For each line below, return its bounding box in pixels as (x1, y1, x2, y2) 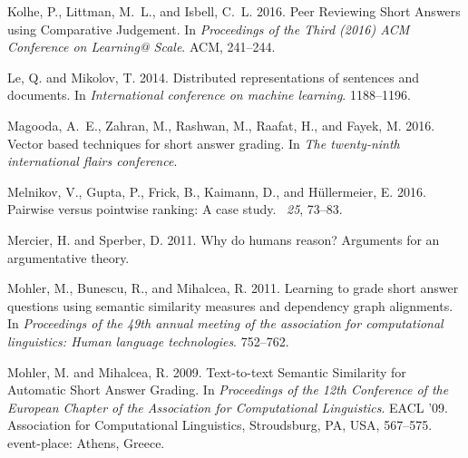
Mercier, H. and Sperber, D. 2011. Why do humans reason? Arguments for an (7, 229, 440, 248)
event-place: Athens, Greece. (7, 433, 165, 452)
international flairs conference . (7, 151, 178, 171)
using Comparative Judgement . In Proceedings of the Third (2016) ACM (7, 19, 410, 38)
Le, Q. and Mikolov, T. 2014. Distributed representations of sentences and (7, 67, 419, 86)
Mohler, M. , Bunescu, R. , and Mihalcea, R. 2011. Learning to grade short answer (7, 278, 459, 297)
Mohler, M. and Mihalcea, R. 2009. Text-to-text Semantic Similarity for (7, 362, 406, 381)
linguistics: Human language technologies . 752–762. (7, 331, 289, 350)
